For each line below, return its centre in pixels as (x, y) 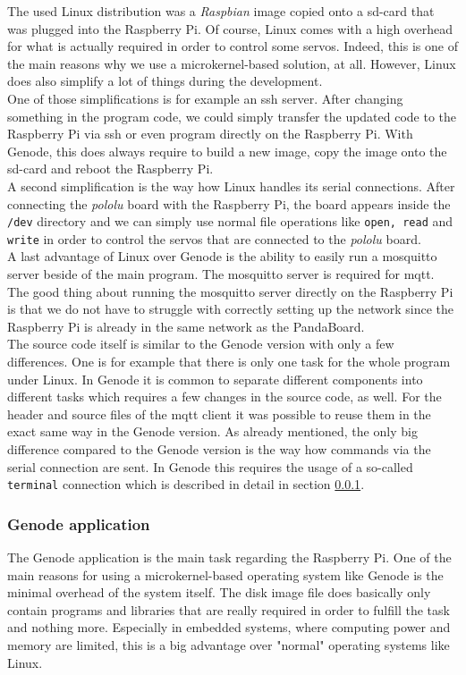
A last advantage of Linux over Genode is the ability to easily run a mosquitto (222, 256)
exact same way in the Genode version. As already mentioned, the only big (212, 431)
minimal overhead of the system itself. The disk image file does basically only (219, 592)
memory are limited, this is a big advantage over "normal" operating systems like (229, 645)
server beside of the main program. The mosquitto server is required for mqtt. (221, 274)
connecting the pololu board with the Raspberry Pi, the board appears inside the (229, 203)
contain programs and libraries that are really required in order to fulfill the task (229, 609)
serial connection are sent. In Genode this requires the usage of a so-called (210, 466)
